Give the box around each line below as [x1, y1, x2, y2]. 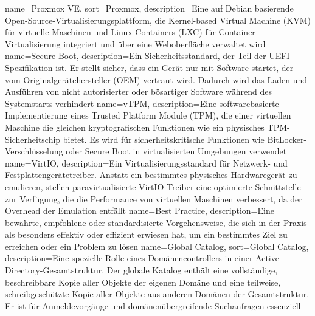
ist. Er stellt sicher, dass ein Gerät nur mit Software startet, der [55, 61, 294, 74]
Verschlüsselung [5, 145, 63, 157]
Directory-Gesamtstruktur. [5, 264, 105, 276]
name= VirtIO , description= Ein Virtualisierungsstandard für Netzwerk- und [5, 156, 288, 169]
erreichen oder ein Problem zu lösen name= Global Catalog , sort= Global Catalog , [5, 239, 309, 252]
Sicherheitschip [5, 132, 61, 145]
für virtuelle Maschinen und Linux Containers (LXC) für [5, 26, 216, 38]
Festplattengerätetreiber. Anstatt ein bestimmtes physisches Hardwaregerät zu [5, 168, 297, 181]
